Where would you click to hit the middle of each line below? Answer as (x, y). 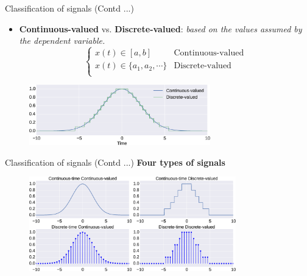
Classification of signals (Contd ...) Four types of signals (115, 162)
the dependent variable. (62, 41)
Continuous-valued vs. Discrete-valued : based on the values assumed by (161, 28)
